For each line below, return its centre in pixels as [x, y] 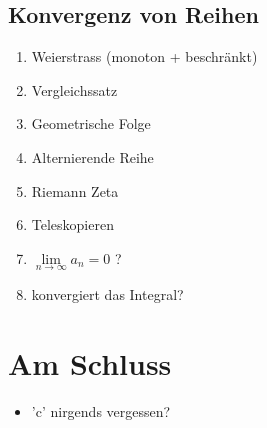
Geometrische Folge [91, 123]
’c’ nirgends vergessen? [101, 410]
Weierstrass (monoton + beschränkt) [144, 56]
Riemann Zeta [75, 190]
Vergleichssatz [74, 89]
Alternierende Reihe [92, 156]
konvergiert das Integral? [107, 293]
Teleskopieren [72, 224]
